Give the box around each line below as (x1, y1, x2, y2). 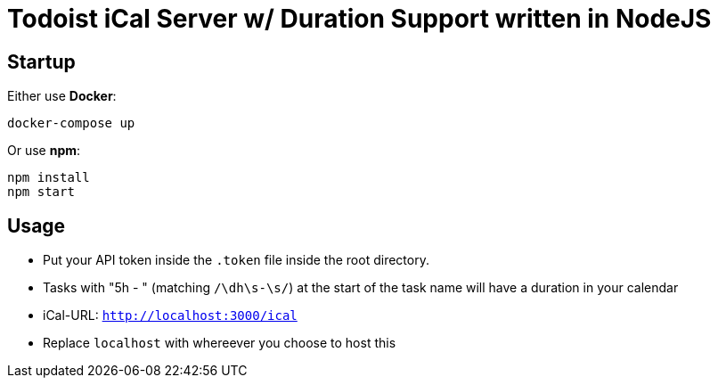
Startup (7, 50, 76, 73)
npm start (7, 184, 75, 200)
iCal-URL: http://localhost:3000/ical (43, 307, 298, 324)
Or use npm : (7, 143, 81, 159)
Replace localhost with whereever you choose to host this (43, 335, 396, 351)
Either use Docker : (7, 88, 117, 104)
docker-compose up (7, 116, 135, 131)
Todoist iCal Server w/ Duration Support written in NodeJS (7, 4, 712, 34)
